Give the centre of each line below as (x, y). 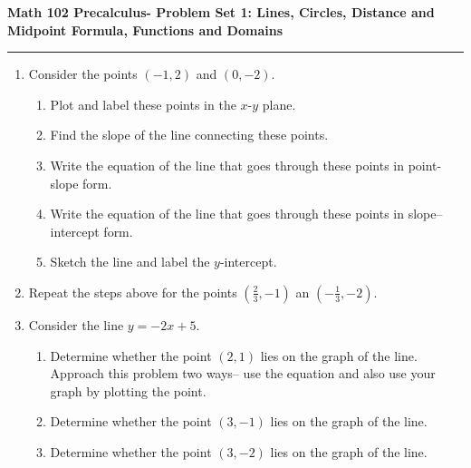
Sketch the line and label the (130, 262)
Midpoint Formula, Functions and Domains (145, 29)
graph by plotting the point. (128, 390)
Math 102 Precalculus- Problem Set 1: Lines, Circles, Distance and (221, 12)
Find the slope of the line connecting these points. (189, 135)
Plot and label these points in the (143, 104)
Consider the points (83, 74)
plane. (279, 104)
